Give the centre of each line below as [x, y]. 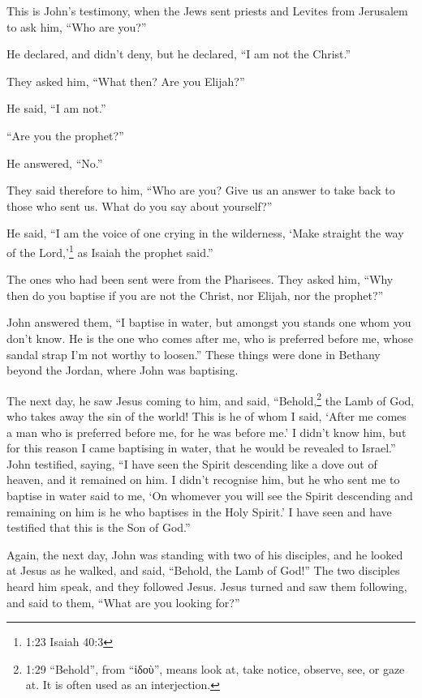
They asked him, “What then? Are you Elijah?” [126, 81]
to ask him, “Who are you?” [77, 26]
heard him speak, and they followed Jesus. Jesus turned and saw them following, [207, 586]
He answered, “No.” [55, 163]
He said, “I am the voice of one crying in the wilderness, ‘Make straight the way [205, 233]
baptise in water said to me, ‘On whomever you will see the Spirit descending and [210, 495]
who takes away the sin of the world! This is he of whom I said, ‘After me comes [207, 416]
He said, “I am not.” [56, 108]
